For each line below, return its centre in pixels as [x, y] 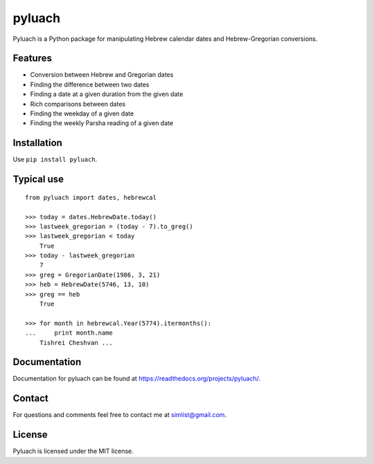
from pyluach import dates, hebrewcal [91, 197]
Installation [37, 143]
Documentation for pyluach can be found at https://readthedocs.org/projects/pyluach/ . [137, 379]
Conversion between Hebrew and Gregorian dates [102, 75]
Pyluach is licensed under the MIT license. [73, 451]
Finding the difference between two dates [90, 84]
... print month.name [69, 333]
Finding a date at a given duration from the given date [107, 94]
